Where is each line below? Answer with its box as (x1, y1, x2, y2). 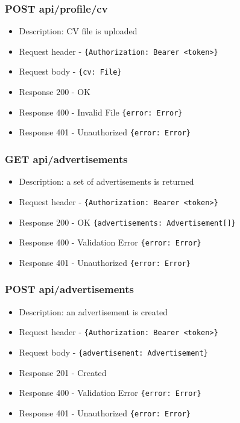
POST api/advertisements (5, 282, 134, 297)
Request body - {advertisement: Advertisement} (19, 345, 208, 358)
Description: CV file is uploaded (19, 25, 137, 37)
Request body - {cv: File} (19, 65, 122, 78)
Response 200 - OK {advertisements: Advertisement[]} (19, 215, 236, 228)
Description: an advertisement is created (19, 305, 168, 318)
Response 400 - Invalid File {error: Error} (19, 105, 183, 118)
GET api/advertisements (5, 151, 128, 166)
